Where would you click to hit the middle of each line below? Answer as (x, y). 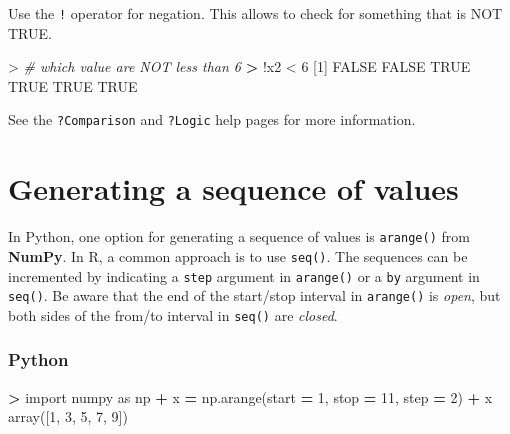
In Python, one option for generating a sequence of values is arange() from (239, 236)
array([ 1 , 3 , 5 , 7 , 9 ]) (68, 416)
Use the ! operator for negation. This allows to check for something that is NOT (255, 13)
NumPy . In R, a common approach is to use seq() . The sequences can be (238, 255)
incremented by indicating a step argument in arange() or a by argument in (244, 275)
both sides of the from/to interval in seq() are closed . (173, 314)
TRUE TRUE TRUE (73, 85)
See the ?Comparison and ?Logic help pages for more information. (212, 119)
